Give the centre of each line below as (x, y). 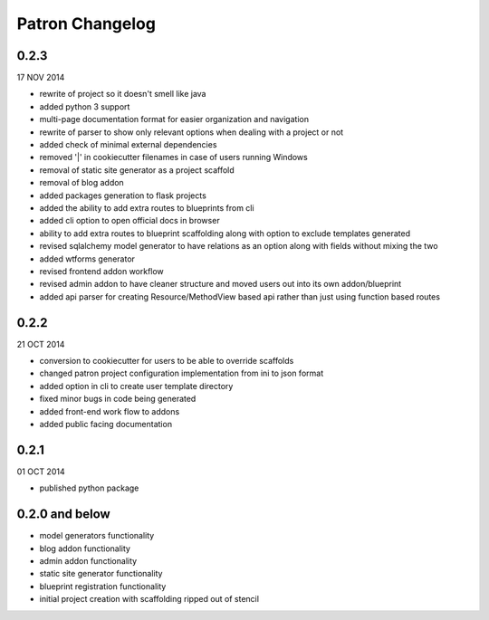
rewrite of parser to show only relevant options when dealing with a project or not (192, 132)
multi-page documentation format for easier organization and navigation (174, 119)
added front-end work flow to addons (110, 411)
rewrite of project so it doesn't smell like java (123, 94)
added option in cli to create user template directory (136, 386)
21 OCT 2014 (41, 344)
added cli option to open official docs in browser (130, 221)
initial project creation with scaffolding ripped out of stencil (149, 599)
